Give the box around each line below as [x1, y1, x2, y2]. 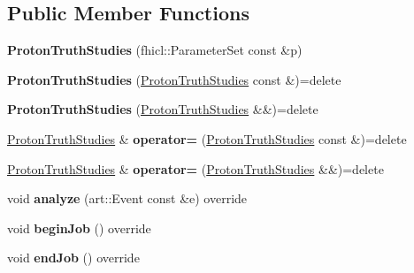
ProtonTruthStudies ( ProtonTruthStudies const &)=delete [7, 70, 341, 88]
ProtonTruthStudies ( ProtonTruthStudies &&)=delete [7, 100, 318, 118]
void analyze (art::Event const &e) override [7, 189, 248, 208]
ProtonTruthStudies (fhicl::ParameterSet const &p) [7, 41, 303, 59]
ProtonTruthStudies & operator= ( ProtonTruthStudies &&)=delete [7, 159, 384, 178]
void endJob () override [7, 248, 140, 267]
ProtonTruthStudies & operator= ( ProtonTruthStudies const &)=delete [7, 129, 407, 148]
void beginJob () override [7, 218, 151, 237]
